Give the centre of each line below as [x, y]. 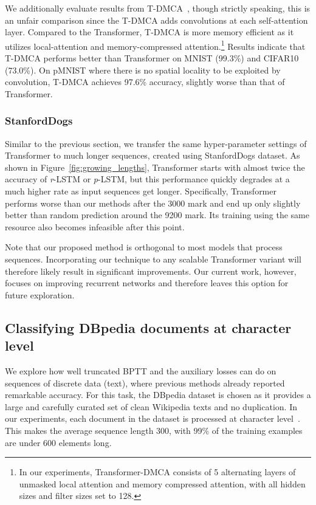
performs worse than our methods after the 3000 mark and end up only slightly [153, 203]
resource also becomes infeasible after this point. [95, 226]
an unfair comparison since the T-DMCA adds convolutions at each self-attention [156, 20]
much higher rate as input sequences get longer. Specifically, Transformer [141, 191]
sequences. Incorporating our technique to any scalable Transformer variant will [153, 259]
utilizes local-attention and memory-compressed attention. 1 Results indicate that [155, 45]
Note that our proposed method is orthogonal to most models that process [144, 247]
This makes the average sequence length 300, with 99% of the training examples [154, 430]
